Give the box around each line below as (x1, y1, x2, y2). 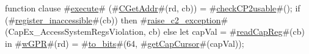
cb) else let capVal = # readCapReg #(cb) (148, 25, 305, 38)
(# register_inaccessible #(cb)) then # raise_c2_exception (5, 13, 221, 26)
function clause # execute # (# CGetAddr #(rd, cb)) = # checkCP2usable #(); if (5, 2, 300, 14)
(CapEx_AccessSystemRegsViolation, (5, 25, 146, 38)
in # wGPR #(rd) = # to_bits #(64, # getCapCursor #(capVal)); (5, 37, 244, 49)
